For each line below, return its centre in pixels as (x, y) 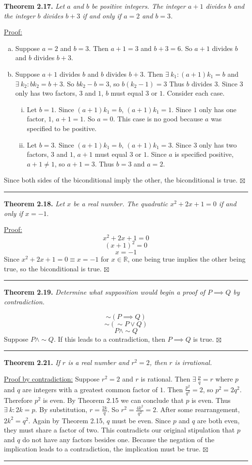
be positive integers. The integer (138, 6)
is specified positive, (204, 154)
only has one (218, 109)
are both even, (218, 420)
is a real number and (99, 362)
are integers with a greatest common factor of (90, 389)
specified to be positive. (62, 128)
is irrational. (193, 362)
